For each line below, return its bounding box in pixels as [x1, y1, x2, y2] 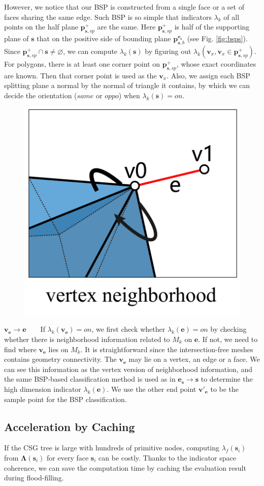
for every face [47, 452, 89, 463]
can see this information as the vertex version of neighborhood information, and [4, 363, 252, 374]
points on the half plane [4, 21, 78, 32]
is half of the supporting [174, 21, 250, 32]
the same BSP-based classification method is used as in [4, 374, 176, 384]
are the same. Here [97, 21, 156, 32]
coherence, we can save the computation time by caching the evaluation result [4, 462, 246, 473]
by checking [210, 324, 247, 334]
